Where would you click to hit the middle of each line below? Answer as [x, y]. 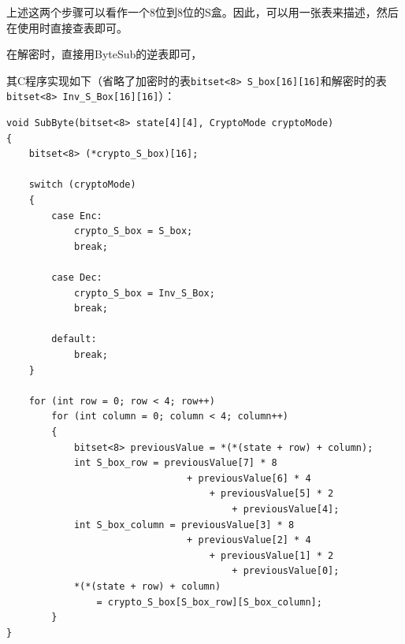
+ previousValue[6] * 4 [249, 478]
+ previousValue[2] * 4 [249, 540]
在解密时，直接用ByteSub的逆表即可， [104, 54]
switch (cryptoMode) [82, 185]
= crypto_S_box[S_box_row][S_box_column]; [209, 602]
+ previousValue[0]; [286, 571]
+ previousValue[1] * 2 [271, 555]
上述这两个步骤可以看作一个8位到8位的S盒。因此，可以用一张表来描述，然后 [202, 12]
